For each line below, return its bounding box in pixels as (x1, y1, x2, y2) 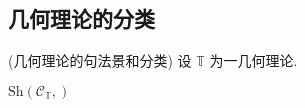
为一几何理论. (209, 50, 298, 71)
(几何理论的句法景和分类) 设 (8, 50, 192, 71)
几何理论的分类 (8, 3, 155, 34)
